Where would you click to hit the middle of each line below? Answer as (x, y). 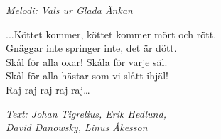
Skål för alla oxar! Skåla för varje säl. (87, 61)
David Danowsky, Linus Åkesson (77, 127)
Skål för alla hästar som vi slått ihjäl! (87, 76)
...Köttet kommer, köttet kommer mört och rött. (111, 34)
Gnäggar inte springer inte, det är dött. (91, 48)
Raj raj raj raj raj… (48, 89)
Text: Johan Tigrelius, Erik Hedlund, (86, 113)
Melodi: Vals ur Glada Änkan (69, 10)
